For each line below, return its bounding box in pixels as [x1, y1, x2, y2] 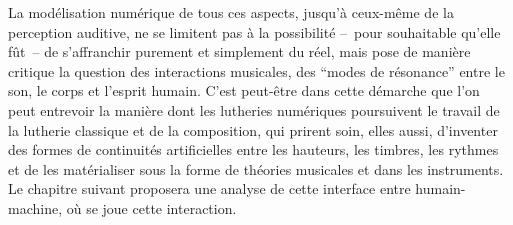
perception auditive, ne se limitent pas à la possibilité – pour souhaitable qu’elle [8, 21, 501, 42]
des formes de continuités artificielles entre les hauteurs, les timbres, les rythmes [8, 139, 499, 160]
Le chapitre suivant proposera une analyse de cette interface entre [8, 178, 411, 199]
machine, [8, 197, 63, 218]
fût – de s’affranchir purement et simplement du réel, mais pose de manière [8, 41, 471, 62]
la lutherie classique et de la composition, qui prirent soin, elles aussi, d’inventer [8, 119, 498, 140]
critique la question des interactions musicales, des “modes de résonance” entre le [8, 60, 505, 81]
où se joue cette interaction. [66, 197, 237, 218]
